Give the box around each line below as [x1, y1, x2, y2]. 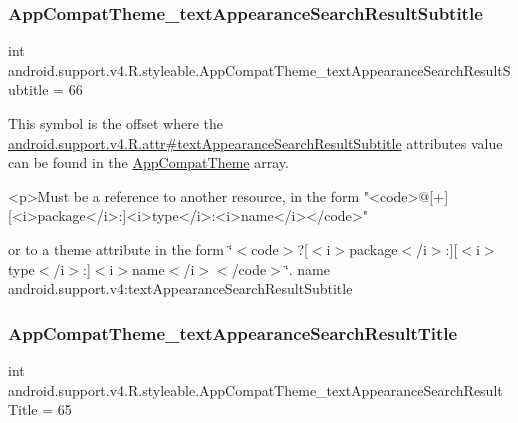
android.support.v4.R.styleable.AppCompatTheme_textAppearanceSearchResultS [8, 59, 511, 80]
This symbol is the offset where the [8, 113, 223, 133]
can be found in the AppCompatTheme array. [8, 152, 289, 173]
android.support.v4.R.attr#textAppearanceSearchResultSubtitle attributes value [8, 132, 503, 153]
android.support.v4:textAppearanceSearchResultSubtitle [8, 278, 353, 299]
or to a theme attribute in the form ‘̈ [8, 238, 233, 259]
